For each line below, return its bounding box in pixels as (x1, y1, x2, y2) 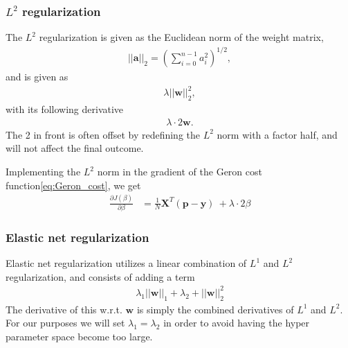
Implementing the (6, 164, 81, 179)
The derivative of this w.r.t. (6, 302, 122, 316)
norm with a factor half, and (217, 127, 338, 141)
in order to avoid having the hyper (163, 315, 310, 330)
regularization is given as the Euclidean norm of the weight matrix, (39, 30, 324, 44)
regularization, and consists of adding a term (6, 269, 195, 284)
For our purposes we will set (6, 315, 125, 330)
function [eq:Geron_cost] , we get (6, 177, 141, 192)
